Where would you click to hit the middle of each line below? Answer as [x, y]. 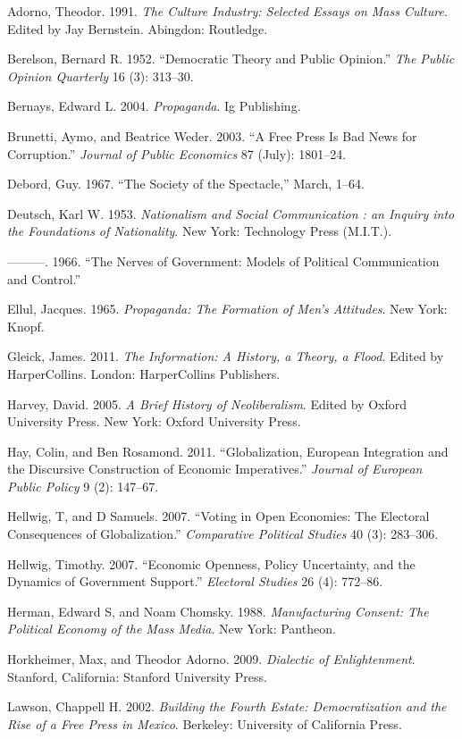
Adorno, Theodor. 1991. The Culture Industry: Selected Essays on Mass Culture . [227, 11]
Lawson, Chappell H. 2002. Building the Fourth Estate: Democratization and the [227, 706]
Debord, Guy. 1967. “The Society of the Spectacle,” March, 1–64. [186, 184]
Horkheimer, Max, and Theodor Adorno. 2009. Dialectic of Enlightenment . [211, 659]
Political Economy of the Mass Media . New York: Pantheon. [172, 629]
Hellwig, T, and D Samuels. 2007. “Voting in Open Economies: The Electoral [218, 516]
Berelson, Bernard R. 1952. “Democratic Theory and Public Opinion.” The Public [231, 59]
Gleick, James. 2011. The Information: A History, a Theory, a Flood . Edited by [226, 356]
